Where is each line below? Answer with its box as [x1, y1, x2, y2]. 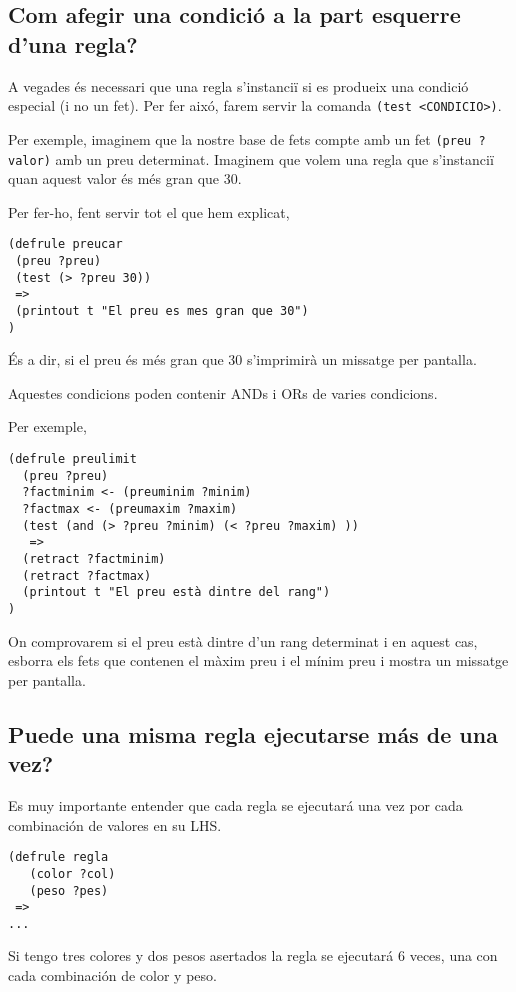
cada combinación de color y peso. [8, 965, 217, 986]
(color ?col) [29, 866, 116, 881]
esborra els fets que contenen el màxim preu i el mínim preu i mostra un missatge [8, 650, 509, 671]
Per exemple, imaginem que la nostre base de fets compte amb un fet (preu [8, 128, 472, 149]
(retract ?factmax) [22, 568, 152, 583]
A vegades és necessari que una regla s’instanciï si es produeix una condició [8, 75, 469, 96]
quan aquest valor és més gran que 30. [8, 168, 242, 189]
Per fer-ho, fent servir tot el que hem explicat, [8, 201, 290, 222]
